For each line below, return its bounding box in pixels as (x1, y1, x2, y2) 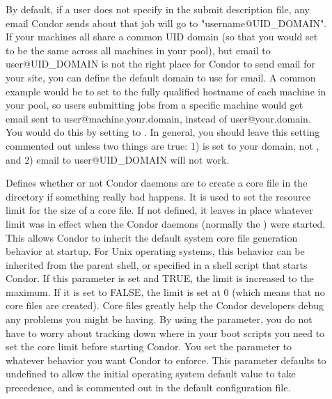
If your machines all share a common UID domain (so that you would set (6, 29, 318, 44)
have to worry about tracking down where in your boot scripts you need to (6, 325, 325, 340)
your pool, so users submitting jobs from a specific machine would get (6, 97, 303, 112)
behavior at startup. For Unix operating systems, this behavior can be (6, 244, 305, 258)
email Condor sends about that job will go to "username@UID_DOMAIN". (6, 15, 327, 30)
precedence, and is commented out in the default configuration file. (6, 380, 291, 395)
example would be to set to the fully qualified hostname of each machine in (6, 84, 326, 98)
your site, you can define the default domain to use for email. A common (6, 70, 316, 84)
